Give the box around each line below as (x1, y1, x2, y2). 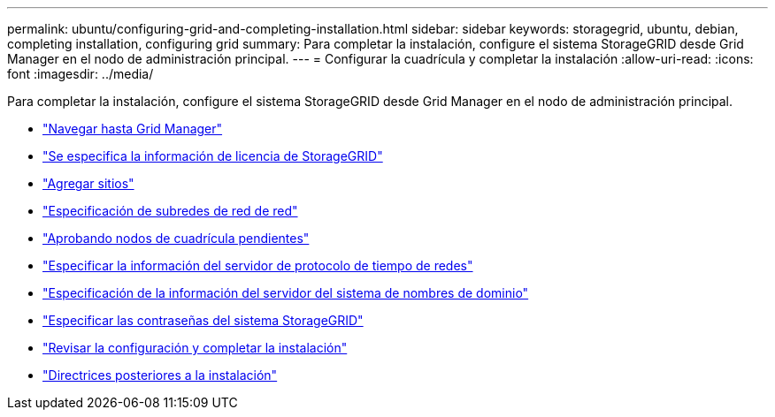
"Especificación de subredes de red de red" (42, 203, 298, 218)
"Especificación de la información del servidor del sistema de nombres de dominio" (42, 285, 529, 300)
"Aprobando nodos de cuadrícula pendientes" (42, 231, 310, 246)
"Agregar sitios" (42, 176, 134, 191)
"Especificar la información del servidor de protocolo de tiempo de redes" (42, 258, 473, 273)
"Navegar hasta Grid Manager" (42, 121, 223, 136)
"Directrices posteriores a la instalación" (42, 368, 278, 383)
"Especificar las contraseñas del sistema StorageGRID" (42, 313, 364, 328)
